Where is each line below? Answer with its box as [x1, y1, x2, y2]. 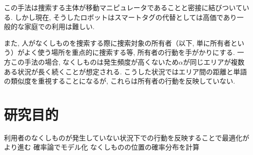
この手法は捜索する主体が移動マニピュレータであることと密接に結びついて [4, 2, 243, 12]
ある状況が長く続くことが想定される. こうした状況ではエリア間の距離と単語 [4, 66, 247, 76]
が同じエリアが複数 [183, 56, 245, 67]
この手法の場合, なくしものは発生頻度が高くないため [10, 56, 179, 67]
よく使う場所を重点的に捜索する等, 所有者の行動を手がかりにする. [24, 47, 235, 57]
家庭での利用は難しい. [24, 21, 95, 32]
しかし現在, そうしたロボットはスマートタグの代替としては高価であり [15, 12, 237, 22]
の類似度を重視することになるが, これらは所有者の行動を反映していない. [4, 76, 235, 86]
